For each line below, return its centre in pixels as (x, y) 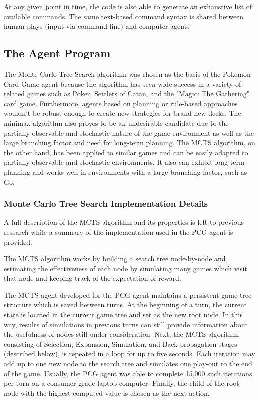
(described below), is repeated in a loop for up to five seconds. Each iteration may (129, 353)
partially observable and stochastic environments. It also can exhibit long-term (124, 162)
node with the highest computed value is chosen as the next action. (107, 392)
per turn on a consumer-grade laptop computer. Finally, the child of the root (122, 383)
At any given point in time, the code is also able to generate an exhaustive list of (128, 6)
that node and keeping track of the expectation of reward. (93, 278)
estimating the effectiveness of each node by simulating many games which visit (126, 268)
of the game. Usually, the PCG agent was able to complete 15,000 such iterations (128, 373)
